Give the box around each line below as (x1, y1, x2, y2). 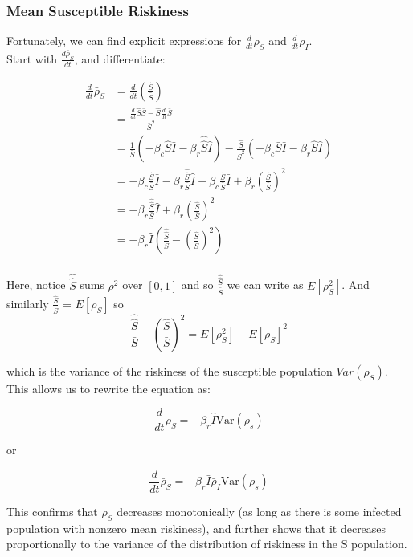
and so (181, 276, 214, 293)
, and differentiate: (74, 50, 166, 67)
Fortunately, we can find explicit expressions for (6, 32, 242, 49)
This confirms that (6, 503, 98, 520)
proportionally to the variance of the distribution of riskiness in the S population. (6, 535, 407, 552)
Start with (6, 50, 58, 67)
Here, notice (6, 276, 66, 293)
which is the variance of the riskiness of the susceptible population (6, 362, 333, 379)
